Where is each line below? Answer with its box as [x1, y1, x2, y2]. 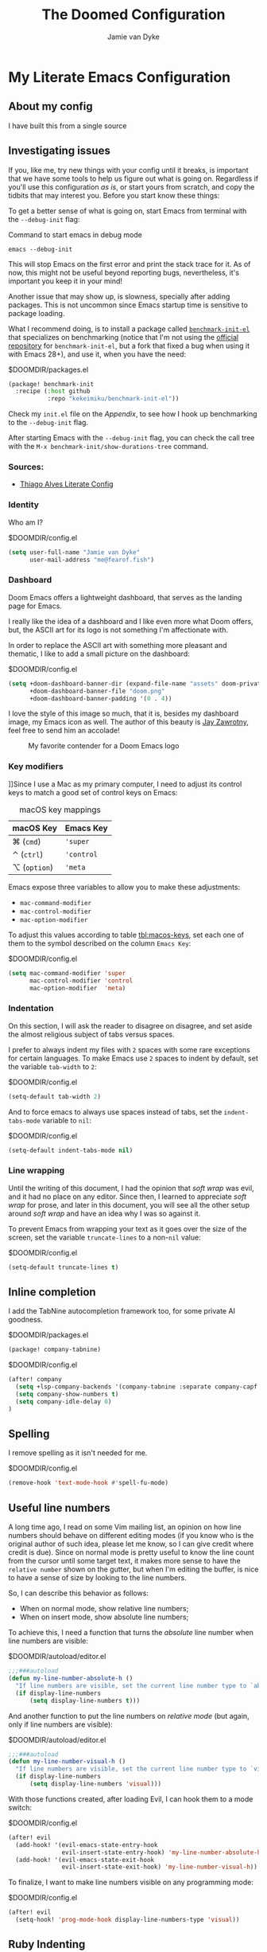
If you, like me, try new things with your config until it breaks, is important [8, 165, 249, 174]
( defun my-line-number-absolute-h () [8, 1674, 133, 1683]
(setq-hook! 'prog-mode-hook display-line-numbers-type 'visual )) [15, 1916, 240, 1924]
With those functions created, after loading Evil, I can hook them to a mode [8, 1794, 253, 1804]
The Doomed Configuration [41, 6, 226, 24]
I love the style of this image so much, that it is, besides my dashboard [8, 709, 239, 718]
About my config [8, 100, 93, 113]
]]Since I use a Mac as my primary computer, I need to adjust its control [8, 779, 242, 789]
